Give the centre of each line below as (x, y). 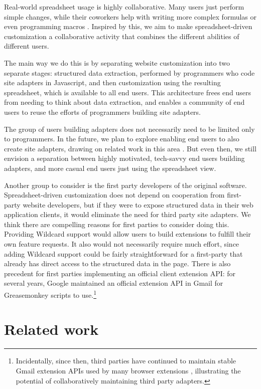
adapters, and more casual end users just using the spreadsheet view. (110, 168)
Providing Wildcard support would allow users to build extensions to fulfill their (127, 234)
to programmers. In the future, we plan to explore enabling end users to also (122, 139)
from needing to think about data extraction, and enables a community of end (124, 102)
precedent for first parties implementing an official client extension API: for (120, 273)
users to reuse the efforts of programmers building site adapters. (103, 112)
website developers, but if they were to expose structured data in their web (138, 204)
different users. (27, 46)
